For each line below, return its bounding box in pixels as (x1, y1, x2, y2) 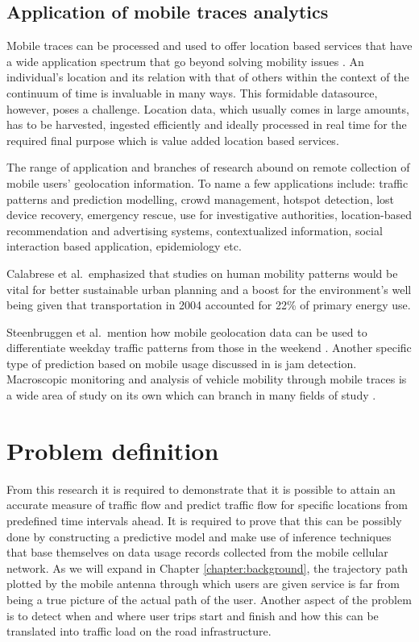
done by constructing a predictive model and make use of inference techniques (6, 528, 392, 545)
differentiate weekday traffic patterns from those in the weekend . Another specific (6, 339, 412, 356)
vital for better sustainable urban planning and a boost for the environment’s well (6, 280, 412, 297)
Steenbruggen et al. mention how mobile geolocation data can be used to (6, 323, 367, 340)
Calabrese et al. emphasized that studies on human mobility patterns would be (6, 264, 398, 281)
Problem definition (6, 433, 219, 466)
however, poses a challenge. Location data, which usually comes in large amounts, (6, 100, 409, 117)
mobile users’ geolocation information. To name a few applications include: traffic (6, 174, 409, 191)
